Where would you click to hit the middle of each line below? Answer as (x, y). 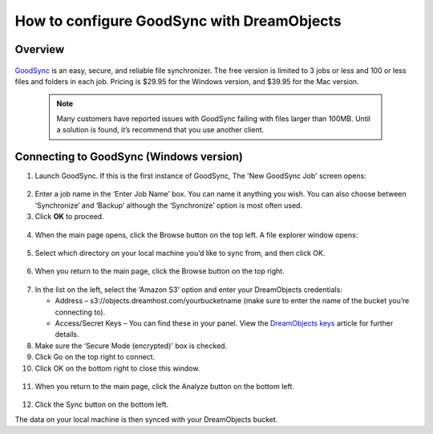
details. (67, 335)
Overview (40, 49)
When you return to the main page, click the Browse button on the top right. (160, 271)
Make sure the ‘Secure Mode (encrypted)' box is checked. (131, 346)
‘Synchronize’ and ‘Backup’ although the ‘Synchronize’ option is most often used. (169, 205)
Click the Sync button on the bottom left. (102, 404)
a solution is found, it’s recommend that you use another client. (160, 130)
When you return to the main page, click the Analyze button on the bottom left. (164, 386)
